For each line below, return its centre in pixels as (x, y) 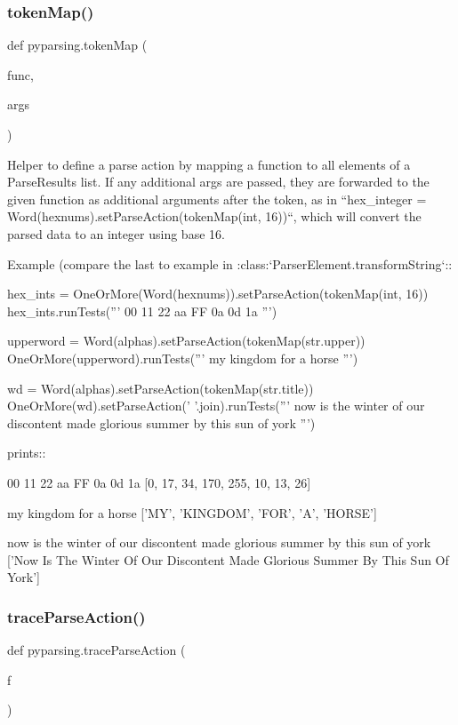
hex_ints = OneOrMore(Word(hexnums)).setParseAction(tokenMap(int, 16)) (218, 294)
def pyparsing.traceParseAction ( (96, 650)
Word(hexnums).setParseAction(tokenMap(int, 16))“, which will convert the (214, 216)
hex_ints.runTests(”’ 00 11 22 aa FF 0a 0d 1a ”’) (142, 311)
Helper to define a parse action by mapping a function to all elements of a (209, 164)
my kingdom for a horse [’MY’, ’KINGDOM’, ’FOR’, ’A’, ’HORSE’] (192, 512)
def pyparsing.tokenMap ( (77, 45)
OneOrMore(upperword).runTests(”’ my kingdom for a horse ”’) (183, 358)
